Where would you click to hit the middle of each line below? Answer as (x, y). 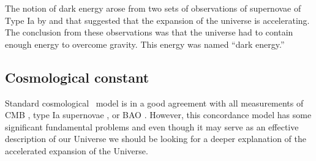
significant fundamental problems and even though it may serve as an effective (152, 126)
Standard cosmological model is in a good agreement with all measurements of (154, 103)
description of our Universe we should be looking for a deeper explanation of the (156, 139)
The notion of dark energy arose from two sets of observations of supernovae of (153, 8)
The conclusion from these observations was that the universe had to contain (149, 32)
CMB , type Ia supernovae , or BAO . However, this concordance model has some (158, 115)
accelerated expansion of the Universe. (77, 150)
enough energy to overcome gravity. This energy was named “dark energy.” (145, 44)
